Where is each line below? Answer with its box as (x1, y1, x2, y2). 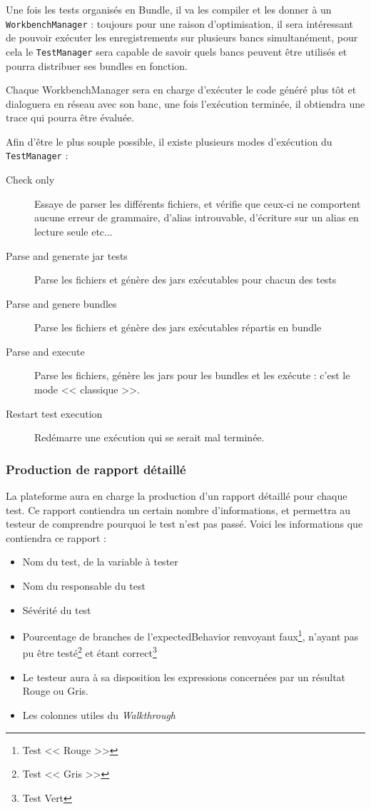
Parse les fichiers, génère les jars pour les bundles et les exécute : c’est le (34, 368, 350, 383)
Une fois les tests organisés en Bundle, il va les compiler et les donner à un (6, 2, 332, 16)
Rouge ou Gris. (22, 683, 88, 698)
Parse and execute (6, 343, 85, 358)
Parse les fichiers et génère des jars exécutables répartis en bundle (34, 320, 322, 335)
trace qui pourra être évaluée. (6, 110, 135, 125)
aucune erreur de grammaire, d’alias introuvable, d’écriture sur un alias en (34, 210, 359, 225)
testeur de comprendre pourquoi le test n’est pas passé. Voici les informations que (6, 516, 363, 531)
